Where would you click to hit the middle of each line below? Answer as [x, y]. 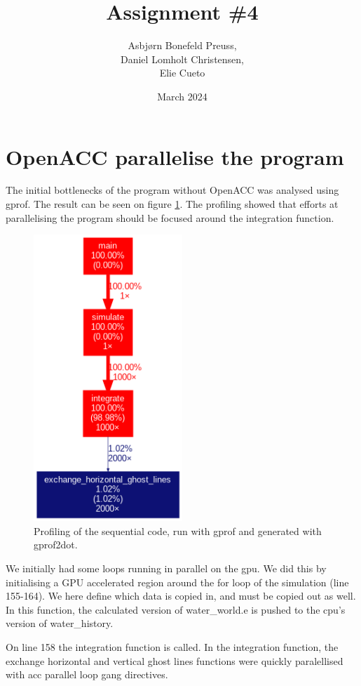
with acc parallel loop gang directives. [87, 674]
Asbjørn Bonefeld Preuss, [182, 45]
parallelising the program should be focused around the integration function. [170, 217]
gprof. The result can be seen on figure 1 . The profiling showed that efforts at [172, 204]
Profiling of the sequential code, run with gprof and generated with [178, 530]
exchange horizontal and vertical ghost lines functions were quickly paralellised [175, 660]
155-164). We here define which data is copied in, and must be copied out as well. [181, 596]
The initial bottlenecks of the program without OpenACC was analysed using [172, 190]
